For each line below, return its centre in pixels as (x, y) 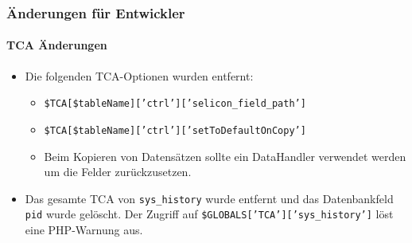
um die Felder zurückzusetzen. (118, 172)
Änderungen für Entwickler (96, 12)
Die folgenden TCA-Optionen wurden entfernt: (139, 75)
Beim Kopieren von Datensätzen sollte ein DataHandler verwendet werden (225, 156)
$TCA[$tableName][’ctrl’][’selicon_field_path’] (175, 104)
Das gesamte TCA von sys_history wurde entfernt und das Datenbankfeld (209, 198)
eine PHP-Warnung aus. (84, 230)
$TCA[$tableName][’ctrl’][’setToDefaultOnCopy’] (175, 130)
